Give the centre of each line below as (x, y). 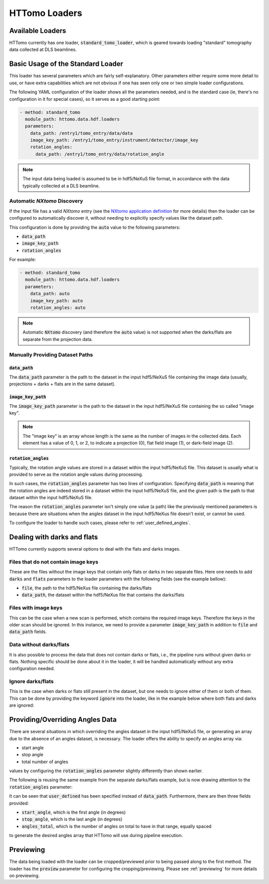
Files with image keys (36, 608)
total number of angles (45, 762)
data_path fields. (28, 632)
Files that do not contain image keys (54, 562)
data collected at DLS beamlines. (43, 49)
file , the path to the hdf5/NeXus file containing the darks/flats (87, 588)
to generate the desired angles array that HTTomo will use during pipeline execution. (96, 836)
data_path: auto (50, 294)
